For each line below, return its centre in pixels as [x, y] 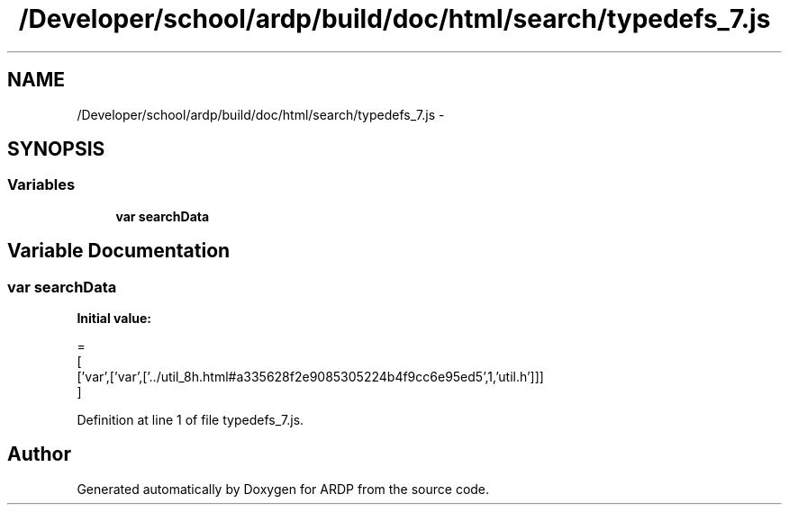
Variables [41, 185]
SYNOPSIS [56, 149]
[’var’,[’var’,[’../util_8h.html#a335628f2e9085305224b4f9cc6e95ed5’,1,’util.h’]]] [310, 377]
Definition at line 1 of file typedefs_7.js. [190, 420]
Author [39, 454]
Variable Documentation [119, 251]
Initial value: [114, 319]
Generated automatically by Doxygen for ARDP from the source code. [283, 489]
